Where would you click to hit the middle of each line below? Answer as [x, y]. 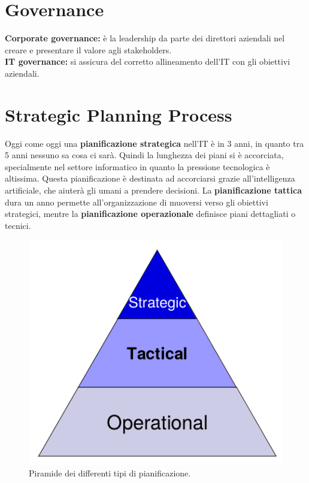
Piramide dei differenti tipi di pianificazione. [110, 473]
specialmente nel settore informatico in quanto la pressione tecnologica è [137, 166]
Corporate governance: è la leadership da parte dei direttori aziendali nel [145, 38]
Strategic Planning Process [119, 114]
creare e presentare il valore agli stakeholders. [88, 49]
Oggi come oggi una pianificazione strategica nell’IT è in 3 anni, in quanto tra [154, 143]
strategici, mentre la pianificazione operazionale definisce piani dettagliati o [150, 214]
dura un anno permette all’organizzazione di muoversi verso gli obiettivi [137, 202]
